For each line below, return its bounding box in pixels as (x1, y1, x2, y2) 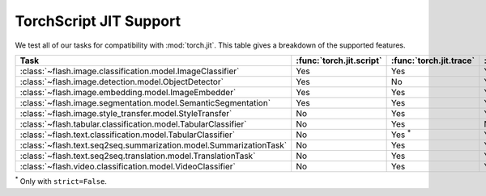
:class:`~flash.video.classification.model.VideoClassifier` (19, 161, 237, 173)
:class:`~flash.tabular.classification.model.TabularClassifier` (19, 118, 247, 129)
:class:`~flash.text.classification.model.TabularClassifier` (19, 129, 236, 140)
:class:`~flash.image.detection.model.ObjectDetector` (19, 76, 224, 87)
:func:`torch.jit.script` (296, 55, 382, 66)
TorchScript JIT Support (15, 12, 181, 30)
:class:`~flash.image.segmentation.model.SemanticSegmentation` (19, 97, 271, 108)
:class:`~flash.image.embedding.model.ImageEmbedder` (19, 86, 237, 98)
